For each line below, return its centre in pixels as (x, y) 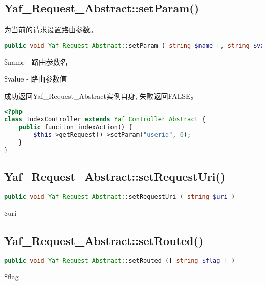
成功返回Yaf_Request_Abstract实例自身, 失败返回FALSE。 (101, 96)
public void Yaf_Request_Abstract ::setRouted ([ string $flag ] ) (120, 261)
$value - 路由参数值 (36, 79)
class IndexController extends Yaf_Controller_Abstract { (105, 120)
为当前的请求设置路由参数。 (51, 29)
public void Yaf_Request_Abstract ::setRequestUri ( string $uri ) (120, 197)
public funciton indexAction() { (75, 127)
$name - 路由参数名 (36, 61)
